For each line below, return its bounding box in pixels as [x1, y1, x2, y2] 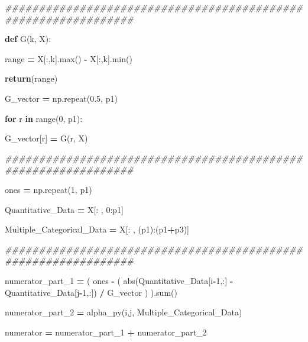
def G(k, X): [5, 33, 51, 45]
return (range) [5, 72, 58, 85]
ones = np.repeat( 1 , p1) [5, 183, 92, 195]
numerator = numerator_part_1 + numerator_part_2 [5, 325, 207, 338]
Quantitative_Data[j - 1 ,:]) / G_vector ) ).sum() [5, 286, 177, 298]
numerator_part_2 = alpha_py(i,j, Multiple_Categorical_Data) [5, 306, 242, 318]
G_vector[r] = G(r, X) [5, 132, 88, 144]
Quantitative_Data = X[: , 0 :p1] [5, 203, 124, 215]
